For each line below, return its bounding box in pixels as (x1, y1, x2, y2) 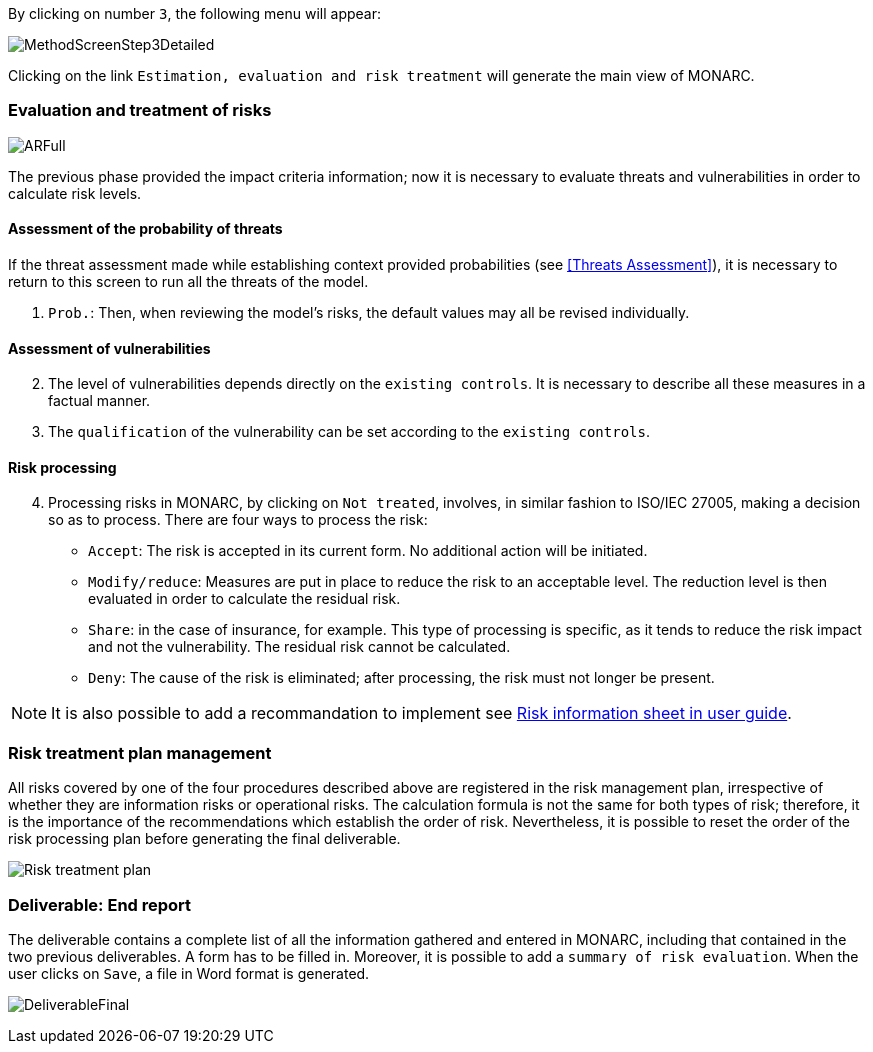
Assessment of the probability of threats (8, 220, 283, 238)
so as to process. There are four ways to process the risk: (48, 511, 428, 529)
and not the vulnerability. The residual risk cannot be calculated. (88, 638, 511, 656)
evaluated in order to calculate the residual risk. (88, 590, 401, 608)
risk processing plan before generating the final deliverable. (8, 830, 401, 848)
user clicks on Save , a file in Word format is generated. (8, 964, 370, 982)
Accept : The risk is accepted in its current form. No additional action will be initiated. (88, 542, 648, 560)
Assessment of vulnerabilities (8, 339, 211, 357)
